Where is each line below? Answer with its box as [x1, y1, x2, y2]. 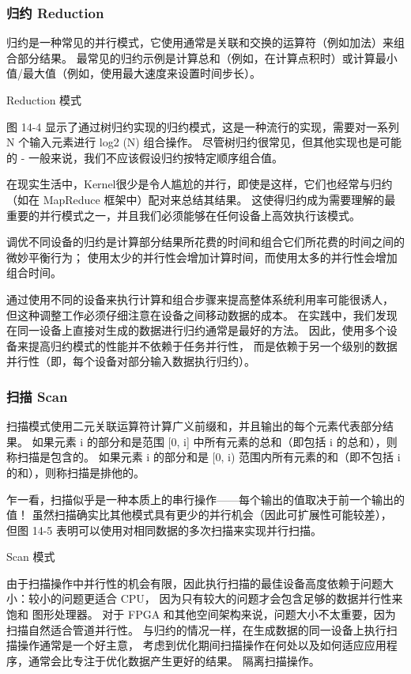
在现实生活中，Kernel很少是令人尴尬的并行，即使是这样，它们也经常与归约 [6, 176, 393, 192]
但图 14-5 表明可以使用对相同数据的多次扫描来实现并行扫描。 [6, 521, 322, 538]
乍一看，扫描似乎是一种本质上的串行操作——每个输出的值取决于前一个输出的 [6, 490, 405, 507]
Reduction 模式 [6, 92, 82, 108]
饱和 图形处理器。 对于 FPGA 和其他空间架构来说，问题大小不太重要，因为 [6, 606, 396, 623]
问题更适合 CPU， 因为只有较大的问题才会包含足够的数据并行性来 [61, 590, 403, 607]
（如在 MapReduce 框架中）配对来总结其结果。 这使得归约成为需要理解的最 [6, 191, 396, 207]
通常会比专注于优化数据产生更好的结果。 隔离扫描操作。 [28, 652, 320, 668]
